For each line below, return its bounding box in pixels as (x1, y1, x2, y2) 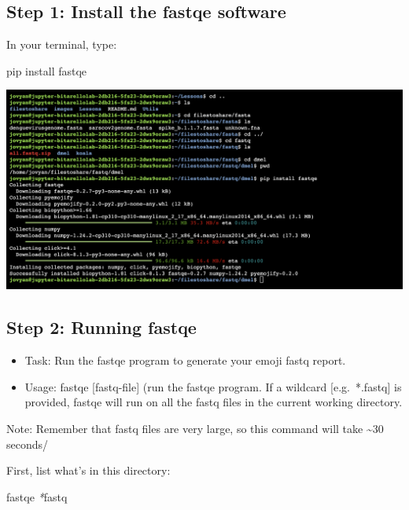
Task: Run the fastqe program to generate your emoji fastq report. (24, 352, 346, 369)
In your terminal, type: (6, 36, 117, 53)
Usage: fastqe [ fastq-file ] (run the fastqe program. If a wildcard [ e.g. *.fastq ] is (24, 378, 402, 394)
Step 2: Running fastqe (6, 315, 197, 339)
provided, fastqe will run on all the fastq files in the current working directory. (24, 394, 403, 410)
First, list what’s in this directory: (6, 462, 171, 479)
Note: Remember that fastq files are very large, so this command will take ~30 (6, 420, 384, 436)
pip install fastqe (6, 62, 87, 79)
